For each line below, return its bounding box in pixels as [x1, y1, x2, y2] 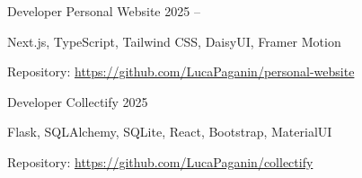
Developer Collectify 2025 [7, 92, 148, 111]
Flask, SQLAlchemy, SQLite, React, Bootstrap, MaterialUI [7, 122, 332, 141]
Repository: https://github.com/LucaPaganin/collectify [7, 152, 313, 171]
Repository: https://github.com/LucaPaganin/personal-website [7, 62, 355, 81]
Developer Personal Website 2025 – [7, 2, 200, 20]
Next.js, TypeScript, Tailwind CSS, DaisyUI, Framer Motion [7, 31, 341, 50]
